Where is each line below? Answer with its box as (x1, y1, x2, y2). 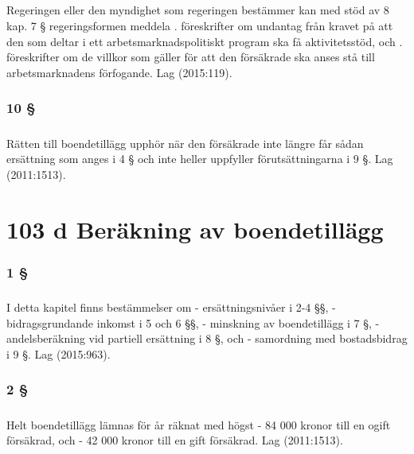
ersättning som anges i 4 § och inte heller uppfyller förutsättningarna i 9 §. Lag (6, 150, 393, 167)
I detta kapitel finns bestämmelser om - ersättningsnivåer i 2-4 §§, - (6, 298, 336, 315)
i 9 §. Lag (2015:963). (6, 345, 111, 362)
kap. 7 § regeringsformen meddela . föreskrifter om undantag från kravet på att (6, 17, 393, 33)
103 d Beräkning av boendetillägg (6, 212, 384, 245)
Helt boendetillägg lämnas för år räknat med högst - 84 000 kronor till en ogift (6, 416, 391, 433)
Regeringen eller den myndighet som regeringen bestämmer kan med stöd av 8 (6, 2, 389, 18)
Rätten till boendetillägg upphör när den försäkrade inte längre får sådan (6, 134, 364, 151)
